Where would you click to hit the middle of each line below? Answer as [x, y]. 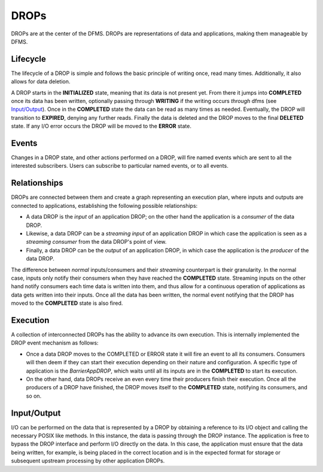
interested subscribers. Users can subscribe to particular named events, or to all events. [120, 166]
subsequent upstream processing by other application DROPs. [88, 461]
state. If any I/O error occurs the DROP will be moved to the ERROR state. [101, 126]
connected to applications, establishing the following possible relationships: [104, 205]
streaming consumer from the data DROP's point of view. [96, 242]
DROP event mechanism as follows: [55, 343]
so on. [34, 396]
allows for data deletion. [41, 81]
